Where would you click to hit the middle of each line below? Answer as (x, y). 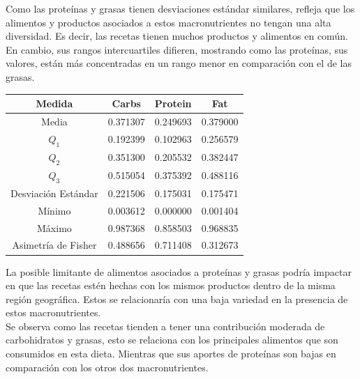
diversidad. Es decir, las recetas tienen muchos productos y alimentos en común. (177, 36)
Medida (54, 103)
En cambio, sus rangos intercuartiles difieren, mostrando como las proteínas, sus (177, 49)
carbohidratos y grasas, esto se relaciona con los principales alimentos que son (172, 340)
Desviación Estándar (54, 193)
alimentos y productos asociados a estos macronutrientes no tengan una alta (168, 22)
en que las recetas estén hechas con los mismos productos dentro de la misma (171, 285)
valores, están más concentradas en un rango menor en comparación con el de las (179, 63)
